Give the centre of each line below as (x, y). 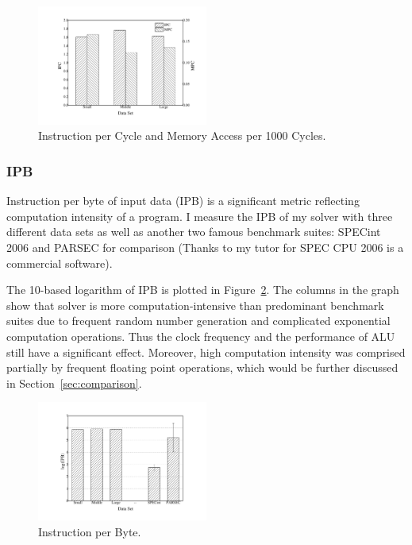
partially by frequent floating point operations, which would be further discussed (202, 367)
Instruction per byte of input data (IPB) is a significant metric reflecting (183, 201)
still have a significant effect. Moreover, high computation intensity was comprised (206, 352)
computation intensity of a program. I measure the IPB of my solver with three (200, 216)
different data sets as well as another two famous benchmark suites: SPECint (194, 232)
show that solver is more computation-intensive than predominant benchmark (195, 305)
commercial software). (60, 263)
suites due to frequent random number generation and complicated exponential (198, 321)
